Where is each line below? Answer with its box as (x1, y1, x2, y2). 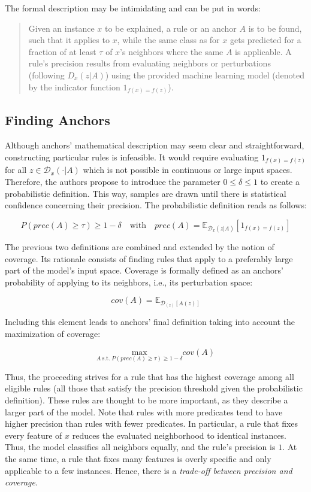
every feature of (5, 429, 62, 441)
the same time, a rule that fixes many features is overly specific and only (5, 452, 271, 464)
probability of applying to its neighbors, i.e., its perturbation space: (5, 275, 253, 288)
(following (28, 68, 65, 81)
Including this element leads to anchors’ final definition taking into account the (5, 315, 295, 328)
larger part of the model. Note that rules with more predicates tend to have (5, 405, 283, 418)
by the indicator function (28, 80, 120, 93)
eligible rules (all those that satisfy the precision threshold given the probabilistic (5, 382, 303, 394)
